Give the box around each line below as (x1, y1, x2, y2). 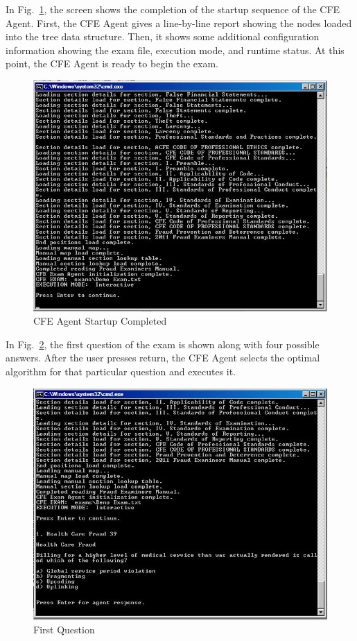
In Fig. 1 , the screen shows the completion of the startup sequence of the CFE (6, 2, 340, 16)
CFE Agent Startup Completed (33, 314, 167, 328)
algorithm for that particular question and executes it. (6, 364, 236, 379)
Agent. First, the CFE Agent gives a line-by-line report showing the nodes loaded (6, 15, 352, 30)
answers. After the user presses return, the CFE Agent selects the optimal (6, 350, 320, 365)
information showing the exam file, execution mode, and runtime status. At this (6, 42, 345, 57)
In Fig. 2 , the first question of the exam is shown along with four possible (6, 336, 320, 351)
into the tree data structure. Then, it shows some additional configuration (6, 29, 320, 44)
